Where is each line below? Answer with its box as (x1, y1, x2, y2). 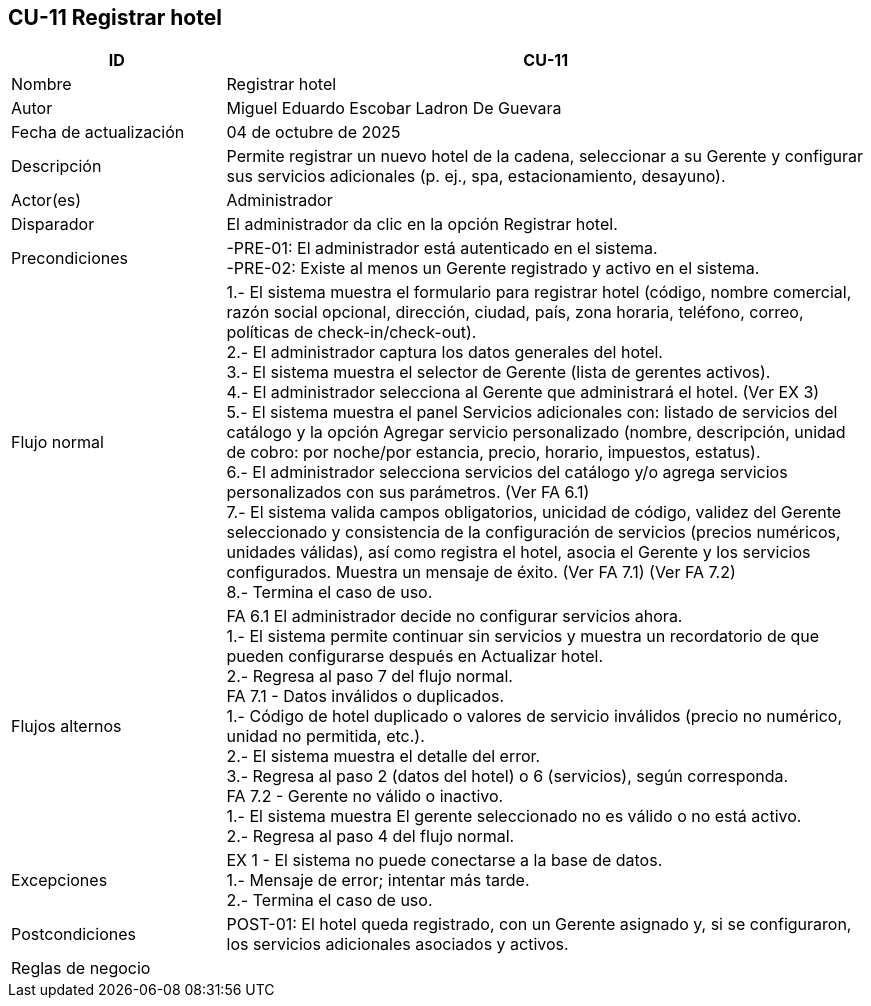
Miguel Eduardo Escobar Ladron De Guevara (226, 98, 562, 119)
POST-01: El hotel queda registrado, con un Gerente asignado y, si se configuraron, (226, 914, 852, 935)
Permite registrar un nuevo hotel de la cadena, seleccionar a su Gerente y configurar (226, 146, 863, 167)
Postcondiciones (11, 924, 136, 945)
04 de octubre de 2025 (226, 122, 401, 143)
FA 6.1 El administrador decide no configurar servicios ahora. (226, 606, 683, 627)
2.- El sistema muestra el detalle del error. (226, 746, 541, 767)
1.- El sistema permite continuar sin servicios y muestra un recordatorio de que (226, 626, 820, 647)
